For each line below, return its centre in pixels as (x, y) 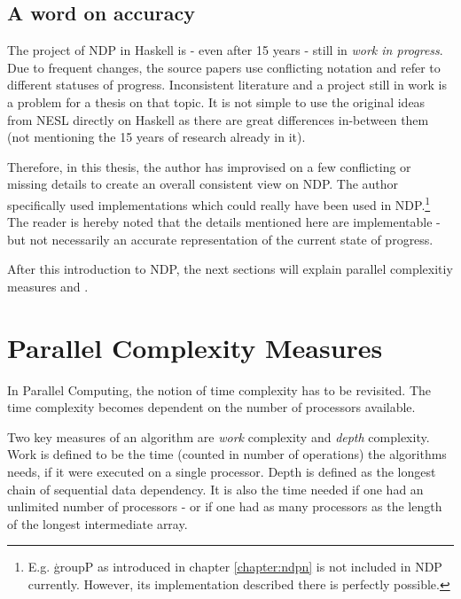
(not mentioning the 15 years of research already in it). (156, 137)
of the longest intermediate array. (98, 523)
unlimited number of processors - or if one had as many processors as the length (225, 506)
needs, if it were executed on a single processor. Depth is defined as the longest (222, 472)
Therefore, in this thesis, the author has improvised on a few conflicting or (209, 166)
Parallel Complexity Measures (195, 347)
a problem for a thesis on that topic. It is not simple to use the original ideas (216, 101)
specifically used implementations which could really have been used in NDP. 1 (219, 203)
